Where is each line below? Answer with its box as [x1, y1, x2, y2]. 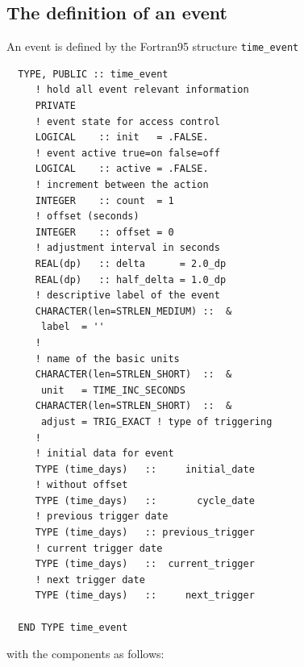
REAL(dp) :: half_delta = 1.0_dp [35, 273, 227, 286]
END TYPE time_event [18, 621, 128, 633]
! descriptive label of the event [35, 290, 220, 302]
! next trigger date [35, 573, 145, 586]
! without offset [35, 479, 128, 491]
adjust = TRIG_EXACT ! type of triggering [40, 415, 273, 427]
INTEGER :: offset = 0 [35, 226, 174, 238]
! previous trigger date [35, 511, 169, 523]
